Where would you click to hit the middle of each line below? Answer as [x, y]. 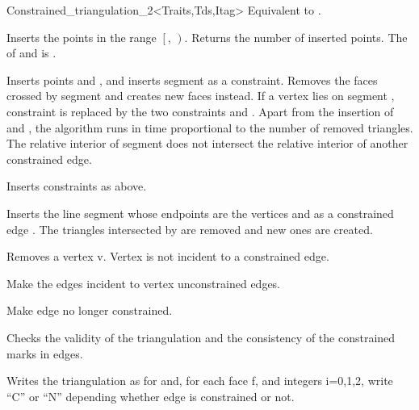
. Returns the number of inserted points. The [296, 37]
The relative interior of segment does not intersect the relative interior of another [207, 143]
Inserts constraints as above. [77, 186]
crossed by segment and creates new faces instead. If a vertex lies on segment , [201, 96]
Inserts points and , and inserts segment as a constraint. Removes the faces [192, 79]
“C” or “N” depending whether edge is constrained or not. [151, 396]
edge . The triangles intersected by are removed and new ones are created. [190, 229]
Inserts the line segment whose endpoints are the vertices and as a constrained [200, 213]
